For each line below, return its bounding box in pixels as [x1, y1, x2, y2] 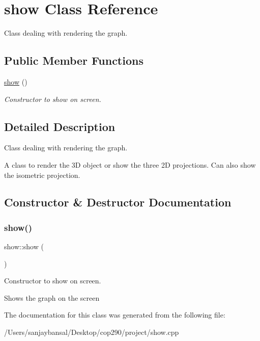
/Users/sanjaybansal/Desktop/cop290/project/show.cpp [4, 327, 179, 337]
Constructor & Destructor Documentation [4, 194, 232, 210]
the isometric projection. [4, 169, 80, 180]
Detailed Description [4, 118, 115, 134]
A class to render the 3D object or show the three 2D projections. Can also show [4, 159, 256, 170]
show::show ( [4, 241, 44, 252]
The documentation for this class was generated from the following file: [4, 309, 225, 320]
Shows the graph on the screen [4, 292, 100, 303]
